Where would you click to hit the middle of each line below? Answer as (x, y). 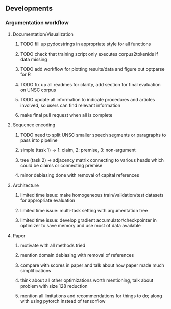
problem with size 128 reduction (54, 286)
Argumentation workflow (37, 23)
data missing (34, 59)
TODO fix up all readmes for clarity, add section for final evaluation (90, 84)
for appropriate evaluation (47, 200)
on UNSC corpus (38, 90)
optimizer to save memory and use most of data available (81, 225)
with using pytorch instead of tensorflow (63, 301)
